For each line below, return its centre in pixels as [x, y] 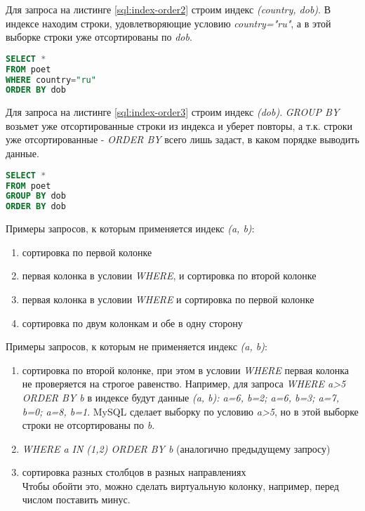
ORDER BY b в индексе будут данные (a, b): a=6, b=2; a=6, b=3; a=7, [180, 397]
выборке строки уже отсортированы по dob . [99, 37]
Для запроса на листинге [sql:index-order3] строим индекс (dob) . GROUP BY [173, 112]
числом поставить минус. [76, 499]
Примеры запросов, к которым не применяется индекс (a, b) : [137, 346]
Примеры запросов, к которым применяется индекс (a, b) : [130, 228]
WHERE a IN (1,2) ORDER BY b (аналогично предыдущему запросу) [176, 448]
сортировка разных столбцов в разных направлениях [134, 472]
